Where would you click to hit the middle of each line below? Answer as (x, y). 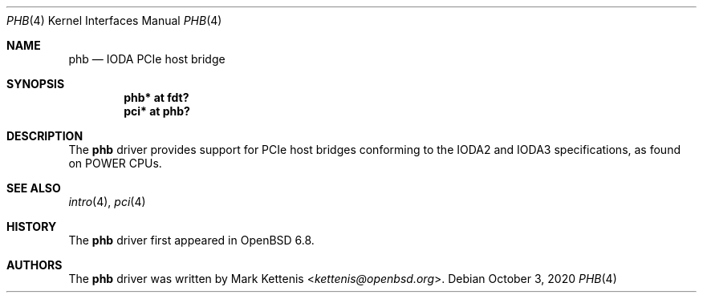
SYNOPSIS (36, 84)
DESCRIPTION (45, 136)
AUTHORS (35, 265)
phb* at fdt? (156, 97)
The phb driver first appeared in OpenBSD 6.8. (191, 240)
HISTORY (32, 226)
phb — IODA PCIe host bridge (147, 59)
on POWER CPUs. (115, 163)
